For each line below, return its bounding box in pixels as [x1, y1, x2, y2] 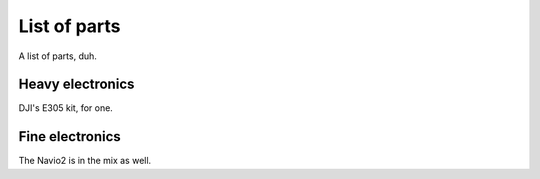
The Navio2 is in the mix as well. [18, 155, 152, 167]
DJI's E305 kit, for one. [18, 102, 114, 114]
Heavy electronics [18, 76, 135, 93]
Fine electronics [18, 128, 122, 145]
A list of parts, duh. [18, 50, 97, 62]
